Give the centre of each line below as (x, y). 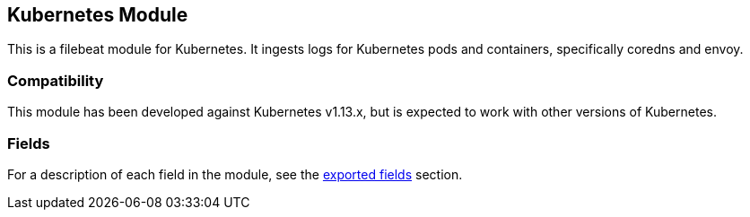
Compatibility (56, 80)
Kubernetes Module (98, 15)
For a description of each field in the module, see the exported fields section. (235, 174)
